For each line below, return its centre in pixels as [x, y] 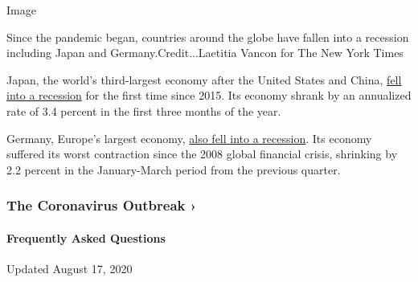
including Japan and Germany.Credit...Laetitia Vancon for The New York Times [205, 53]
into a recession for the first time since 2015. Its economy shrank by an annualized [209, 95]
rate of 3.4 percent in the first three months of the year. [144, 110]
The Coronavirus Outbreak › [102, 205]
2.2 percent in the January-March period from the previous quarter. [174, 169]
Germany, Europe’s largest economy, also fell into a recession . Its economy [189, 138]
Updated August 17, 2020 [70, 268]
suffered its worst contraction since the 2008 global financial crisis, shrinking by [202, 154]
